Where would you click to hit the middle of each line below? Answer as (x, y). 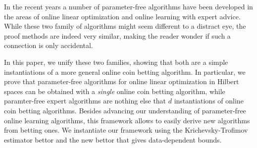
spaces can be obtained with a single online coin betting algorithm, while (115, 91)
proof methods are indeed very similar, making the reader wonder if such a (117, 35)
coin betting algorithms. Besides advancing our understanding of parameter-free (125, 110)
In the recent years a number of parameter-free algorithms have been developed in (128, 6)
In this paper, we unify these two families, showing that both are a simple (116, 62)
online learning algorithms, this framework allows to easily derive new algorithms (127, 120)
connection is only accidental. (49, 45)
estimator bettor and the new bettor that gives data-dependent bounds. (113, 139)
